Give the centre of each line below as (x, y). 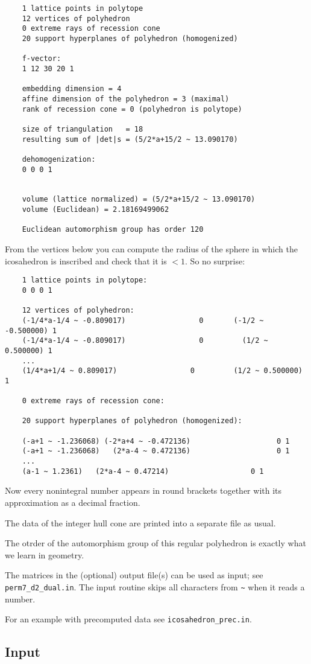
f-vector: (42, 59)
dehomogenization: (59, 159)
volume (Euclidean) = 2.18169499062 (96, 210)
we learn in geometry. (45, 554)
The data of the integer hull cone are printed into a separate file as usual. (140, 522)
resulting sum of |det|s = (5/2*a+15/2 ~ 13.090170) (130, 139)
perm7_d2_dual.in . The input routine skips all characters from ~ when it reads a (155, 586)
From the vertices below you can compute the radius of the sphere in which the (151, 249)
